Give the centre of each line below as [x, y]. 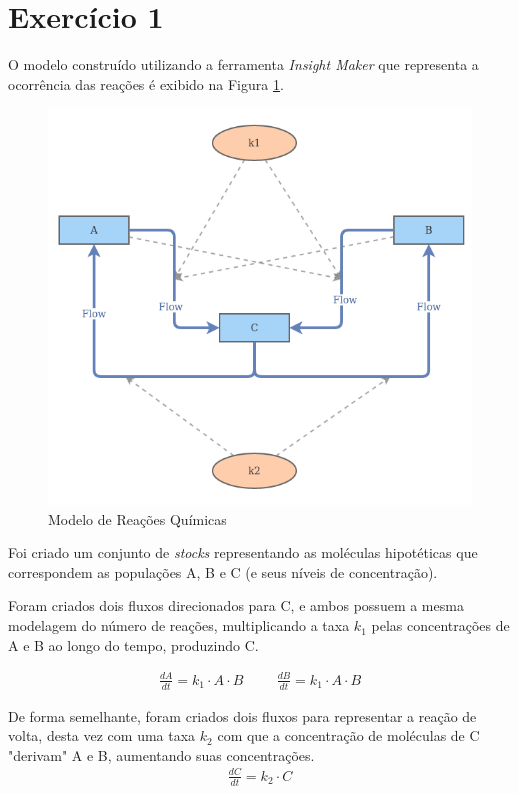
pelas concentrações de [440, 625]
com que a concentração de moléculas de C [348, 735]
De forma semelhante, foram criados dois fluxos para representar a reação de [242, 715]
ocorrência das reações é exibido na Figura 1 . [146, 83]
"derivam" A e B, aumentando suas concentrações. [161, 754]
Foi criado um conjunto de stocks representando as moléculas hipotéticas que [243, 552]
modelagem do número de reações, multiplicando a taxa [179, 625]
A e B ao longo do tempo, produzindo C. [133, 644]
